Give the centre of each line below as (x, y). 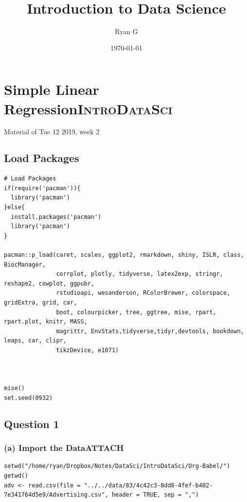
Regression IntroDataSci (88, 108)
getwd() (16, 476)
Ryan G (126, 31)
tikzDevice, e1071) (88, 350)
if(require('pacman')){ (42, 188)
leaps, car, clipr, (35, 341)
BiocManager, (25, 264)
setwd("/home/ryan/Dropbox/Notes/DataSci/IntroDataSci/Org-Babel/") (117, 466)
